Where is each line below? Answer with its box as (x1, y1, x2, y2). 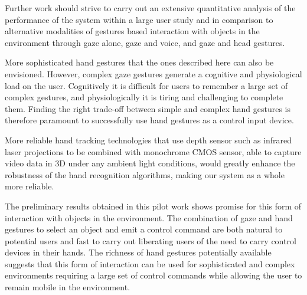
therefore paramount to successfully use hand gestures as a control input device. (5, 114, 294, 126)
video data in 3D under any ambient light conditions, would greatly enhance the (5, 157, 295, 169)
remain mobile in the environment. (5, 281, 130, 293)
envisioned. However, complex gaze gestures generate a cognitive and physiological (5, 67, 302, 80)
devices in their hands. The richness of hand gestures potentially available (5, 246, 272, 258)
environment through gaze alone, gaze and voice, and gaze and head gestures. (5, 36, 285, 48)
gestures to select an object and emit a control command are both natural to (5, 223, 283, 235)
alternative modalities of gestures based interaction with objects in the (5, 25, 260, 37)
